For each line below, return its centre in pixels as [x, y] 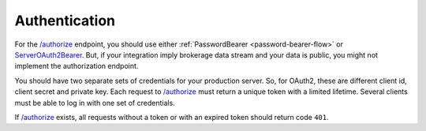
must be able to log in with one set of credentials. [95, 103]
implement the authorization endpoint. [77, 66]
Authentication [65, 21]
